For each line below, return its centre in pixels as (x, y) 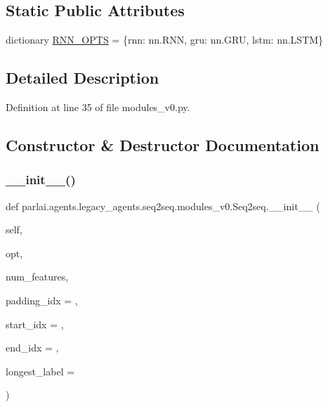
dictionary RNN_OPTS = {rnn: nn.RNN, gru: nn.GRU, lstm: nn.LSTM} (165, 40)
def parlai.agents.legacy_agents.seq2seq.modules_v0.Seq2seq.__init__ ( (163, 206)
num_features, (37, 277)
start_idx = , (35, 324)
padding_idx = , (42, 300)
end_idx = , (32, 348)
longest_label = (40, 371)
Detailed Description (83, 78)
